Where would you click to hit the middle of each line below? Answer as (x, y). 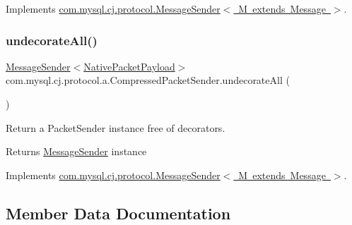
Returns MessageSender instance (76, 151)
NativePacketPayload (129, 66)
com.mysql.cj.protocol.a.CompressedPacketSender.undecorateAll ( (148, 80)
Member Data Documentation (118, 213)
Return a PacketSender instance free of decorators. (116, 127)
